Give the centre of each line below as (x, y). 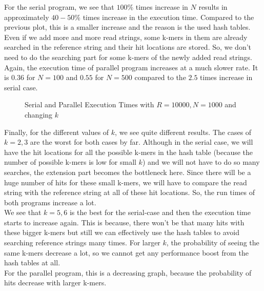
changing (39, 114)
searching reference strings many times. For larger (82, 242)
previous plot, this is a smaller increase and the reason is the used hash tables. (127, 27)
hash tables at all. (32, 263)
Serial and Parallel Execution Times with (89, 104)
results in (213, 7)
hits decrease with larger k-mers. (55, 283)
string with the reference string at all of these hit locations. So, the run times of (130, 192)
